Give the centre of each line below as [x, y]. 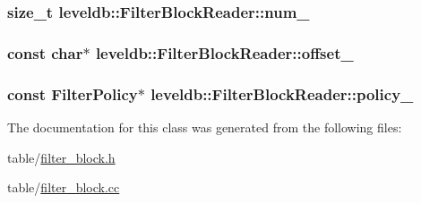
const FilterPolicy [73, 93]
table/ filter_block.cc [64, 187]
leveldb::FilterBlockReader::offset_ [224, 52]
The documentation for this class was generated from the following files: [205, 127]
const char [45, 52]
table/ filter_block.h [61, 157]
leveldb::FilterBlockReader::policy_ [282, 93]
